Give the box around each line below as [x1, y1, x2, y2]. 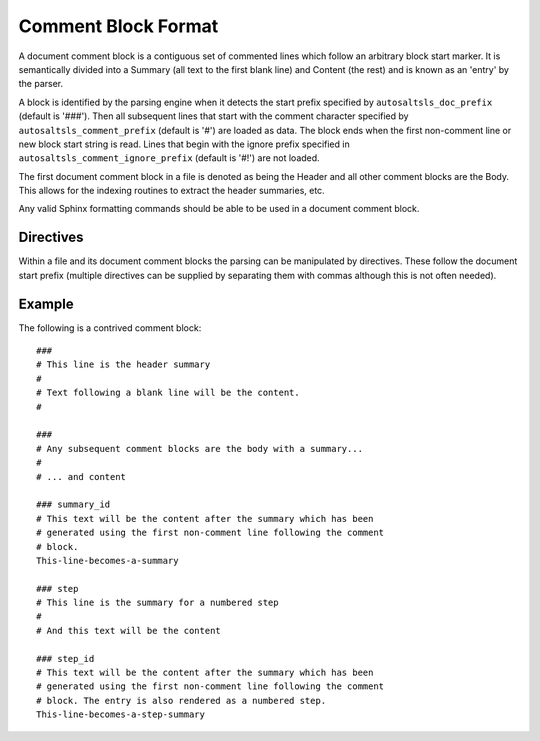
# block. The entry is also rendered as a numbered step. [36, 695, 327, 706]
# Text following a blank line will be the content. [36, 387, 300, 399]
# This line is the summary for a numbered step [36, 597, 279, 609]
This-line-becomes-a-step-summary [36, 709, 205, 720]
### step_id [36, 653, 95, 664]
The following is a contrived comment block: [18, 321, 202, 334]
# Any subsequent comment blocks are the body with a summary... [36, 443, 364, 454]
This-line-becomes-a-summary [36, 555, 179, 566]
